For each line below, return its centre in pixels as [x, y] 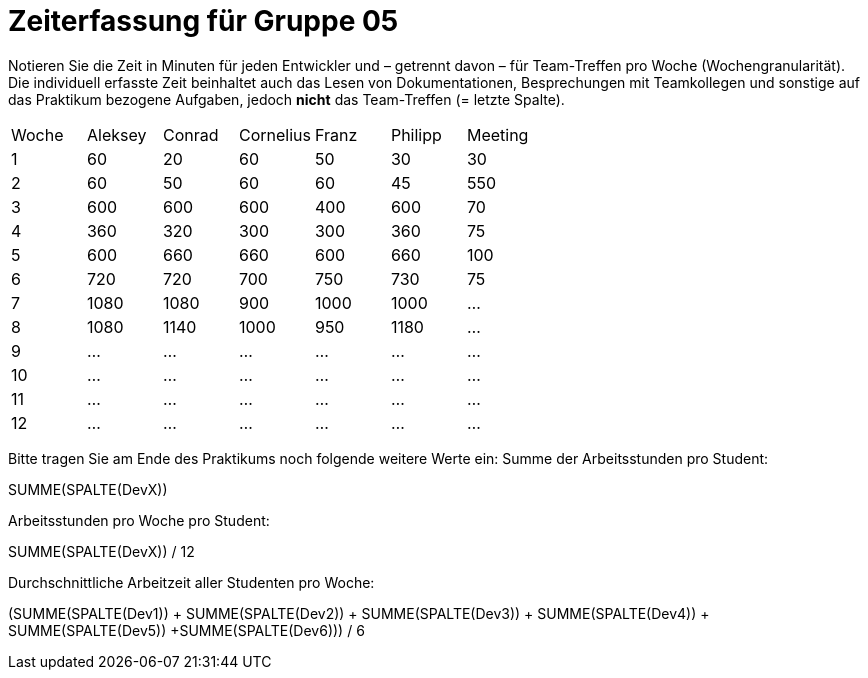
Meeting [497, 134]
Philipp [416, 134]
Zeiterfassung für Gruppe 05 [203, 21]
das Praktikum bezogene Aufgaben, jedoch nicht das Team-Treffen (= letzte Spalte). [286, 99]
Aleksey [116, 134]
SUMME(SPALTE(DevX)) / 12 [101, 551]
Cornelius [274, 134]
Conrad [190, 134]
